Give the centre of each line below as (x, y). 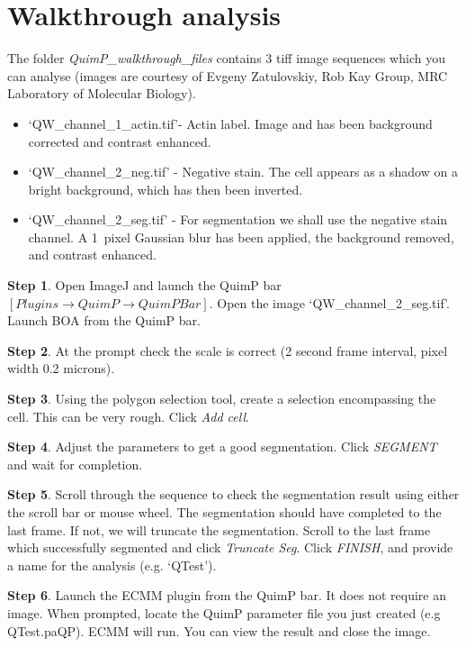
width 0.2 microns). (61, 368)
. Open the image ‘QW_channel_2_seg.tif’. (329, 302)
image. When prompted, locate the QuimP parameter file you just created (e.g (224, 612)
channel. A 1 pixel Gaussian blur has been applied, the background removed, (241, 237)
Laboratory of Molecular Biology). (102, 93)
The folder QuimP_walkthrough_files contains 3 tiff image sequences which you (226, 58)
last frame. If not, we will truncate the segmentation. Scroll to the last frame (219, 529)
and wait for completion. (75, 464)
